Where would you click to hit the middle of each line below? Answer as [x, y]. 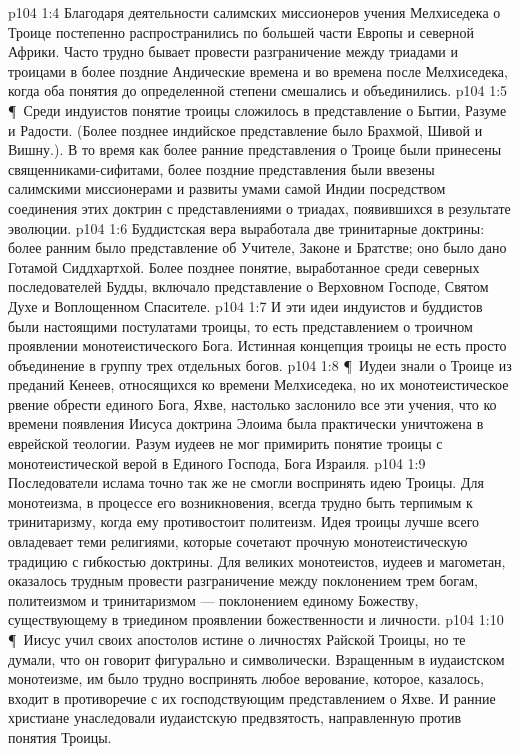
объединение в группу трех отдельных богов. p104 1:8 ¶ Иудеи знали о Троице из [260, 364]
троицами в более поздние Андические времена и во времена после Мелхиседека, [258, 70]
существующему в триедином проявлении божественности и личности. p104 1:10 [256, 619]
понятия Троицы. [60, 736]
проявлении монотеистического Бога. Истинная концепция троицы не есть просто [257, 345]
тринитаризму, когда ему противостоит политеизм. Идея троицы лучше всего [244, 521]
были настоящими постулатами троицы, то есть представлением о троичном [240, 325]
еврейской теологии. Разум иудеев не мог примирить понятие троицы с [225, 443]
